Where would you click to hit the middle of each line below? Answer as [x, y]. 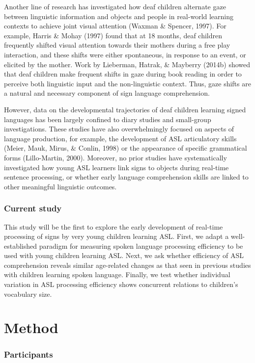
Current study [33, 208]
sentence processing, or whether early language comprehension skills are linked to [126, 177]
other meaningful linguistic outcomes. [60, 186]
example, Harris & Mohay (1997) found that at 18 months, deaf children [113, 35]
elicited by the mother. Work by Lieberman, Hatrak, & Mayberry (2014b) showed [127, 64]
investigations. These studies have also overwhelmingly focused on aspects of [119, 129]
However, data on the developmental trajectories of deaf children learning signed [125, 109]
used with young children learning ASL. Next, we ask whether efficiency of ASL [124, 255]
